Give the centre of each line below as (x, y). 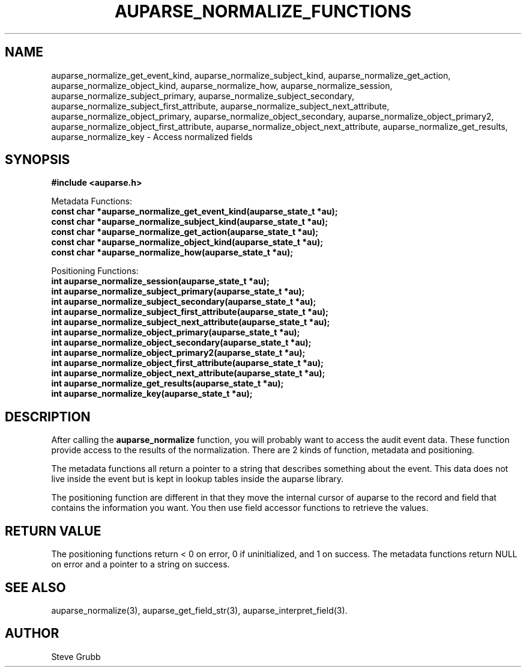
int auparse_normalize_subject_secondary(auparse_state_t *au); (184, 302)
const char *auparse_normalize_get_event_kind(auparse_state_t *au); (195, 212)
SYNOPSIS (38, 160)
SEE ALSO (35, 587)
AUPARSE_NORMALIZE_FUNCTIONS (263, 11)
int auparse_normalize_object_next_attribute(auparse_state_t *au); (188, 373)
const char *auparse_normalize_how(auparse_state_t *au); (172, 252)
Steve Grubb (76, 656)
